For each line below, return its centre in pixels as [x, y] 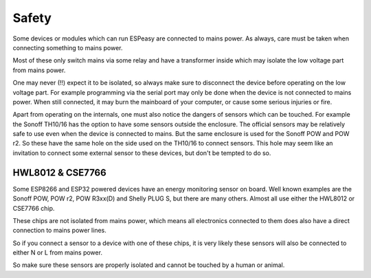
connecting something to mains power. [68, 47]
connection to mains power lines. [59, 231]
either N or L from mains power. [58, 253]
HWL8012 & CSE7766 [59, 173]
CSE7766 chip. [34, 208]
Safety [32, 18]
